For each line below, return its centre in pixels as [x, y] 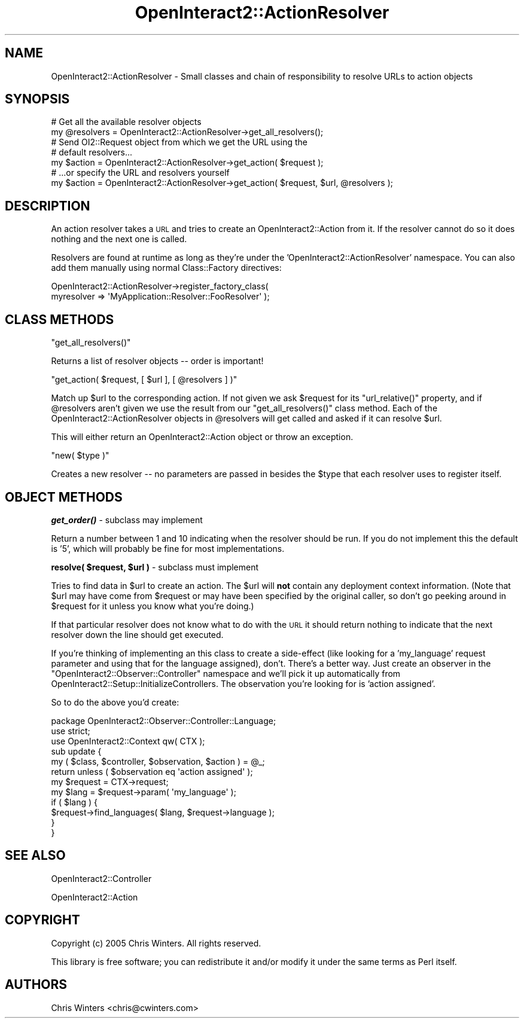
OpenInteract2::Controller [101, 878]
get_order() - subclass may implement [127, 520]
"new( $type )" [80, 456]
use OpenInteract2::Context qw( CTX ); [128, 741]
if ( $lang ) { [74, 802]
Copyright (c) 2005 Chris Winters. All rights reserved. [156, 943]
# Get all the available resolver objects [126, 122]
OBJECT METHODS [64, 497]
